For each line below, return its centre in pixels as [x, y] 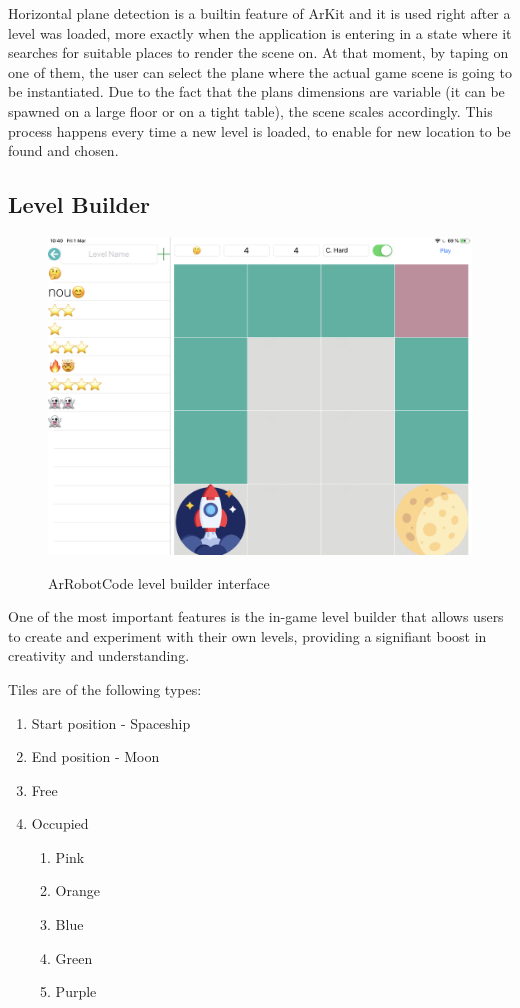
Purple [76, 991]
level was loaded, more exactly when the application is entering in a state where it [260, 32]
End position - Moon [95, 756]
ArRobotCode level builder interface [159, 582]
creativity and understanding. [99, 655]
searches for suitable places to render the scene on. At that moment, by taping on [258, 52]
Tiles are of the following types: [105, 688]
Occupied [60, 823]
